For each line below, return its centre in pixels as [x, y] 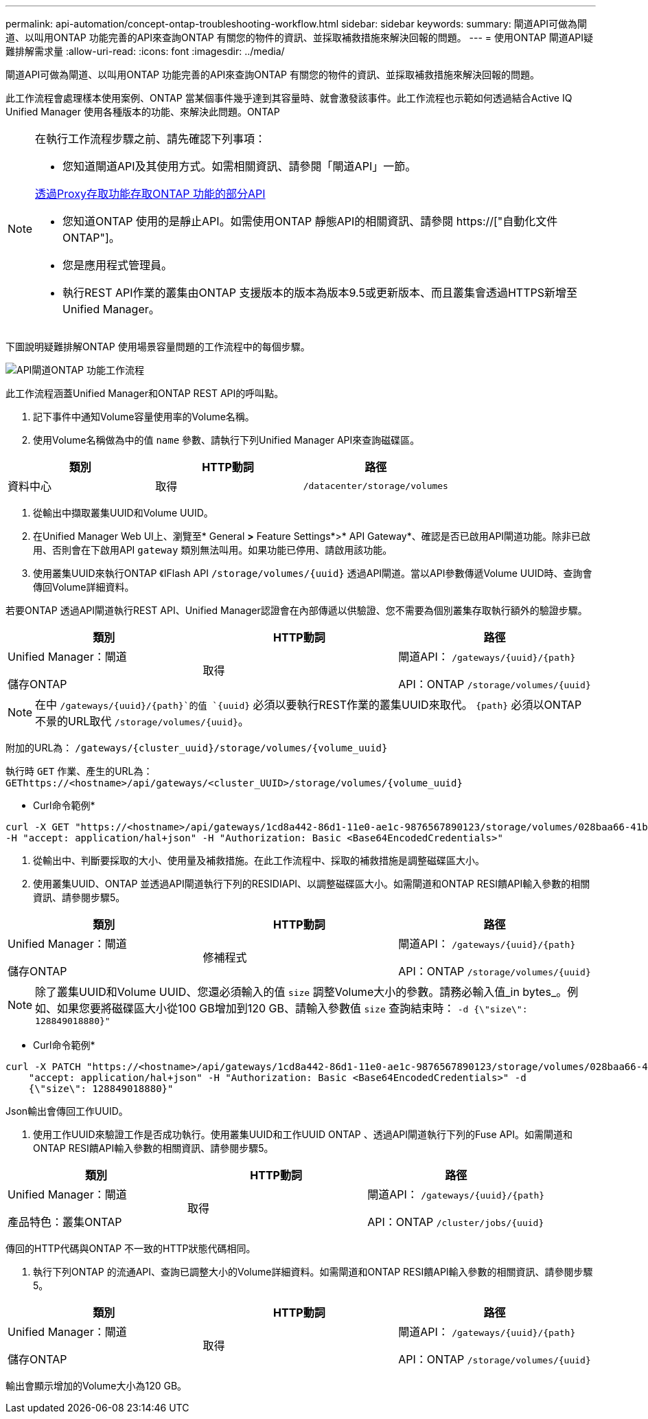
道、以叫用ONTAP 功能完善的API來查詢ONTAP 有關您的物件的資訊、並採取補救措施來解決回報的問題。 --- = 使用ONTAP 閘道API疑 [300, 37]
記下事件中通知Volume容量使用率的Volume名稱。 [144, 417]
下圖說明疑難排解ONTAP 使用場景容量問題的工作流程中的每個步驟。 [158, 347]
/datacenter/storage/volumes [375, 486]
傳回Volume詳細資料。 [84, 587]
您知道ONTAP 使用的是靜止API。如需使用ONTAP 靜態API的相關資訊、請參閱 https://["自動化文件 [310, 221]
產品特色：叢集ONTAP [65, 1222]
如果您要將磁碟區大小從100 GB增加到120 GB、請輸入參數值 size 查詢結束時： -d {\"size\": [292, 1008]
